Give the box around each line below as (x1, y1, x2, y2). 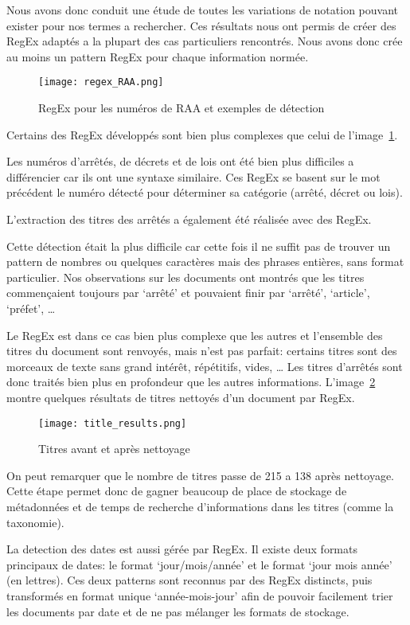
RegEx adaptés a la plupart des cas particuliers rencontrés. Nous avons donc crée (6, 33, 403, 49)
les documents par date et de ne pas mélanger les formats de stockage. (6, 603, 349, 619)
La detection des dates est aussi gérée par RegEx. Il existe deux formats (6, 541, 357, 557)
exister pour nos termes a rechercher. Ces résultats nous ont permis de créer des (6, 17, 396, 33)
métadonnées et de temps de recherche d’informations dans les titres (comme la (6, 498, 394, 514)
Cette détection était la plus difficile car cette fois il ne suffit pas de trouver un (6, 237, 391, 254)
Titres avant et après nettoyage (38, 440, 190, 457)
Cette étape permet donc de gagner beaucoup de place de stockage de (6, 482, 347, 499)
